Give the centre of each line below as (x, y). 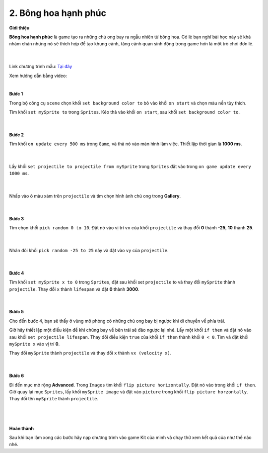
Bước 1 (16, 94)
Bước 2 (17, 135)
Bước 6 (17, 376)
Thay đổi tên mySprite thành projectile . (54, 399)
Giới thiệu (19, 28)
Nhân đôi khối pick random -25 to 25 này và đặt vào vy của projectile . (89, 251)
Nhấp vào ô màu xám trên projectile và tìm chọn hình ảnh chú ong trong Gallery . (95, 196)
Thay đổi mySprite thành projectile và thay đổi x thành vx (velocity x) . (90, 353)
